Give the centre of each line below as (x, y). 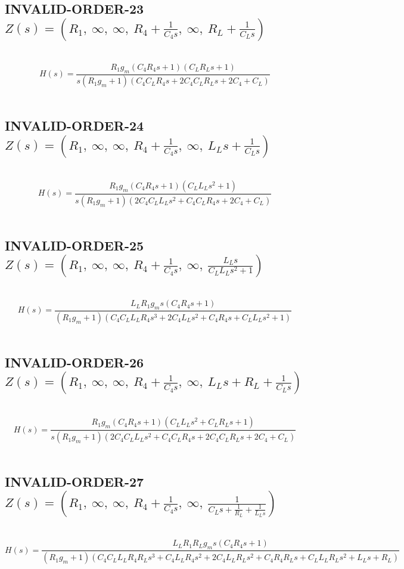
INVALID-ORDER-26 (74, 362)
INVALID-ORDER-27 (74, 482)
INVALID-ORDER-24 (74, 126)
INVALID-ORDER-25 (74, 245)
